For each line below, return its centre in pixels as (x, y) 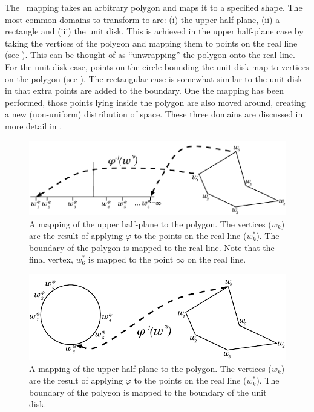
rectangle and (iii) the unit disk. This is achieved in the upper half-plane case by (154, 31)
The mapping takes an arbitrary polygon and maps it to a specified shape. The (154, 7)
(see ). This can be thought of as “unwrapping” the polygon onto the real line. (150, 55)
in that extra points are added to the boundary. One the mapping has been (145, 90)
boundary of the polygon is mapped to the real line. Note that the (152, 247)
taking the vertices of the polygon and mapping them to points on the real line (151, 43)
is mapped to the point (131, 259)
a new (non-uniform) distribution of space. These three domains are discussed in (154, 114)
